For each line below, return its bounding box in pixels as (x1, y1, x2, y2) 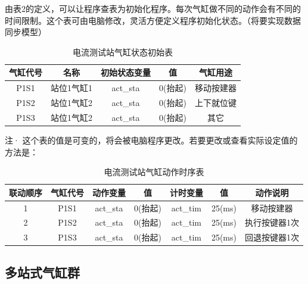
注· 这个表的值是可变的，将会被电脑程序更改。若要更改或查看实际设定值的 (5, 134, 298, 146)
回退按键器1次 (244, 231, 299, 244)
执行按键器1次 (244, 216, 299, 229)
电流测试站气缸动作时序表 (104, 166, 204, 178)
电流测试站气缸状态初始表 (72, 45, 173, 58)
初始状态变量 (101, 66, 151, 79)
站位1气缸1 (51, 82, 92, 94)
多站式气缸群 (5, 263, 80, 281)
